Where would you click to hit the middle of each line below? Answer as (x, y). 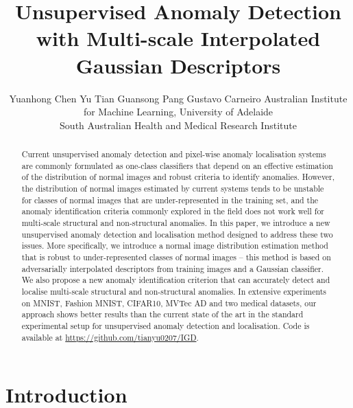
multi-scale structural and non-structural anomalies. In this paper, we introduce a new (176, 223)
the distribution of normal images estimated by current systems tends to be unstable (173, 189)
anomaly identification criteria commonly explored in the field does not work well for (173, 211)
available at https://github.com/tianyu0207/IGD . (110, 337)
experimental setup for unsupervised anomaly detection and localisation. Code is (166, 325)
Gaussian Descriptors (178, 65)
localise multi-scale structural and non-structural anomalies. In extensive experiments (174, 291)
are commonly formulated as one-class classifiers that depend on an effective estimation (177, 165)
